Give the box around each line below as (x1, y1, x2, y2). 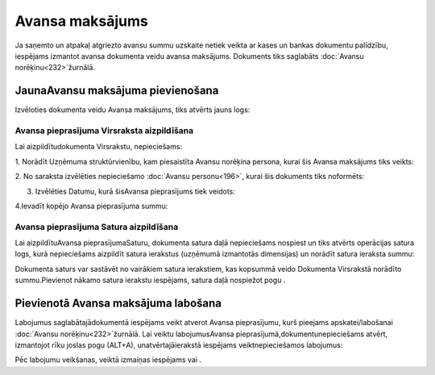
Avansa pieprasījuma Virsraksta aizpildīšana (14, 125, 193, 136)
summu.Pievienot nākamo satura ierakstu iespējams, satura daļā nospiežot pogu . (14, 275, 286, 285)
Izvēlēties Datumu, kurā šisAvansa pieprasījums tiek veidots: (35, 186, 235, 196)
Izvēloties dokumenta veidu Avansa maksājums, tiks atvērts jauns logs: (14, 105, 251, 115)
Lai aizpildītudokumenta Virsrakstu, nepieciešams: (14, 142, 183, 152)
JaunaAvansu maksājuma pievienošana (14, 84, 219, 98)
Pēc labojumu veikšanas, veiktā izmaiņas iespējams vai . (14, 355, 201, 365)
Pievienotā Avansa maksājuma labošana (14, 297, 222, 310)
